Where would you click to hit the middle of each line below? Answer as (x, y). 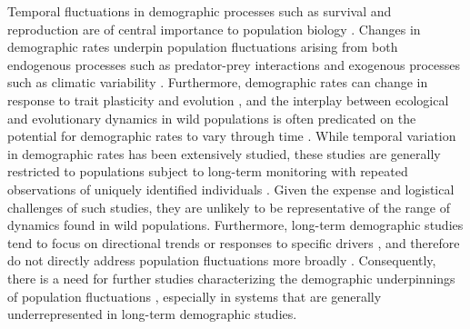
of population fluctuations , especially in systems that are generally (195, 296)
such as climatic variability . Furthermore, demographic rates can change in (218, 82)
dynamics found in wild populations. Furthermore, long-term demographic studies (235, 225)
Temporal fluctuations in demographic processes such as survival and (200, 11)
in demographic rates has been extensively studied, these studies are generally (224, 153)
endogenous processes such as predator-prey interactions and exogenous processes (234, 64)
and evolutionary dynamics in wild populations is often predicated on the (212, 118)
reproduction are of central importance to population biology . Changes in (214, 29)
